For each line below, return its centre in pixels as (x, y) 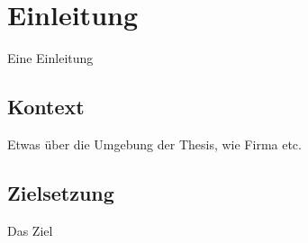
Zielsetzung (61, 192)
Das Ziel (30, 230)
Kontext (46, 107)
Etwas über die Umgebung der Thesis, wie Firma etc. (154, 144)
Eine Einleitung (50, 58)
